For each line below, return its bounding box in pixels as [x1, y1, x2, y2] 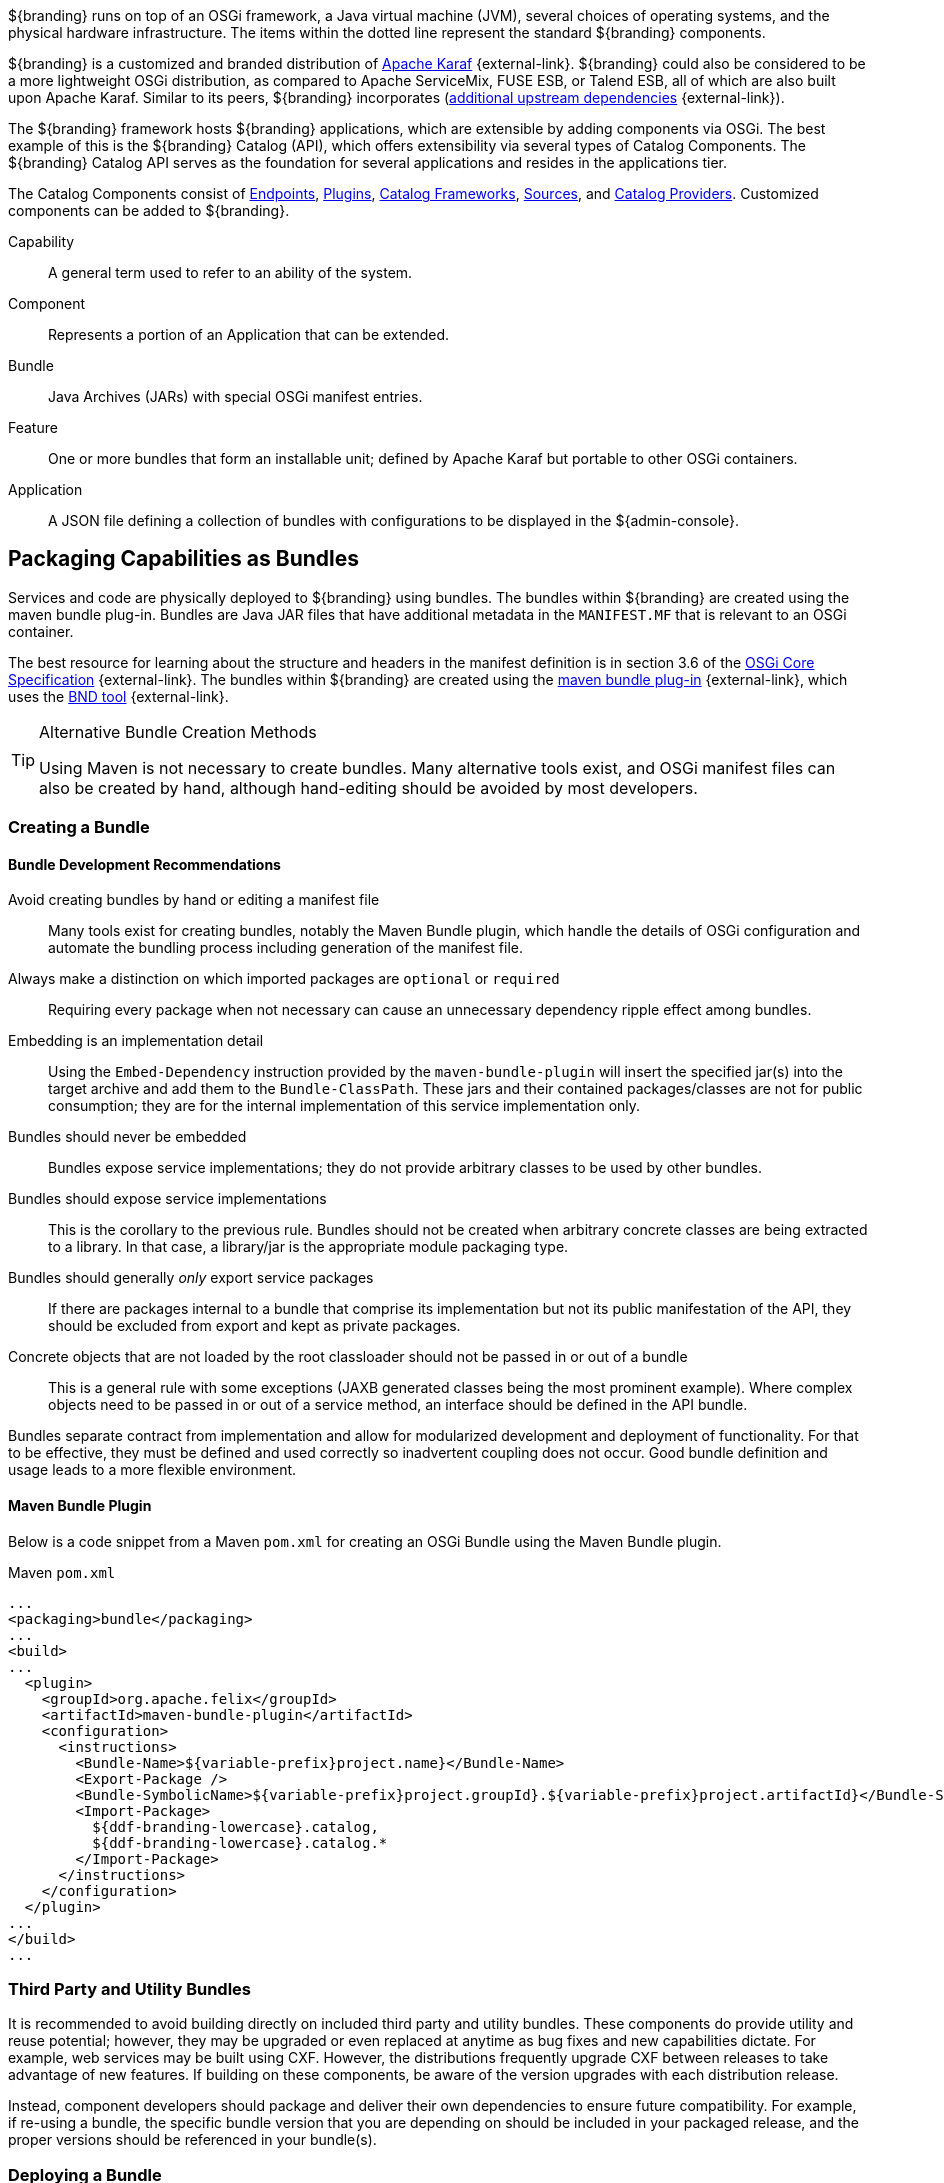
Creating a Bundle [8, 817, 150, 838]
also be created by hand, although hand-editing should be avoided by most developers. [39, 777, 698, 798]
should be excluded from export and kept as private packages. [48, 1317, 461, 1335]
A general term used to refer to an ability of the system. [48, 264, 413, 281]
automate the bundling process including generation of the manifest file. [48, 939, 523, 957]
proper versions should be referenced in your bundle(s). [8, 2131, 377, 2149]
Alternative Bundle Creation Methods [39, 721, 317, 742]
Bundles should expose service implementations [8, 1190, 327, 1208]
